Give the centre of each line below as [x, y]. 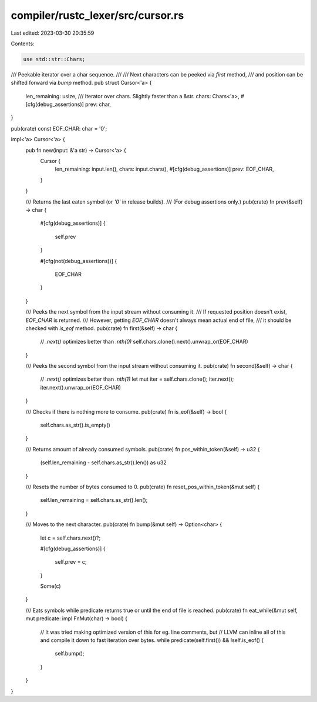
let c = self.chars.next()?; [70, 538]
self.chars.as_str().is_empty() [75, 425]
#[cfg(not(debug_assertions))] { [79, 261]
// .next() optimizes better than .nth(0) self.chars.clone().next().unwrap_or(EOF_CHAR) [144, 342]
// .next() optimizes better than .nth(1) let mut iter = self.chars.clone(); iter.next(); [137, 379]
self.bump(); [70, 654]
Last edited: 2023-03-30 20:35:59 [53, 33]
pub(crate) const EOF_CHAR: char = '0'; [59, 128]
